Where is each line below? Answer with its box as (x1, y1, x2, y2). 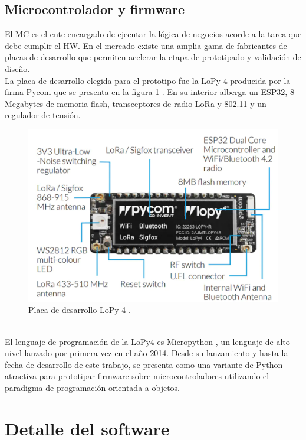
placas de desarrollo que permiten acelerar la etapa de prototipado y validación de (5, 51, 301, 63)
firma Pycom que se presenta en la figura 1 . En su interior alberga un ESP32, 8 (5, 86, 294, 98)
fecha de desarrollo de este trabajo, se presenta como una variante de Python (5, 358, 283, 370)
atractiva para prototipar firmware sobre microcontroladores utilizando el (5, 370, 269, 382)
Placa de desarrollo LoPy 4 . (28, 304, 131, 316)
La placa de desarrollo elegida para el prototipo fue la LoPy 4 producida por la (5, 74, 291, 86)
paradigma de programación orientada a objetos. (5, 382, 180, 394)
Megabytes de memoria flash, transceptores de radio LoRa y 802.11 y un (5, 97, 266, 109)
